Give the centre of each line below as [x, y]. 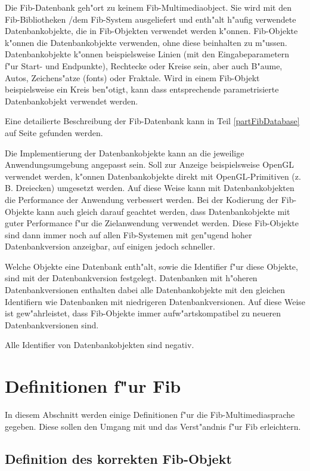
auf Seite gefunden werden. [54, 132]
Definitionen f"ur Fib [93, 386]
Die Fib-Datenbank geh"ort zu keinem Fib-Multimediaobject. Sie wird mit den [148, 7]
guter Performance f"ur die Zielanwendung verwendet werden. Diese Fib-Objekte [152, 223]
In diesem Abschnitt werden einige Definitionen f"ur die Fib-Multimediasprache [150, 415]
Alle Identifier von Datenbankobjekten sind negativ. [100, 345]
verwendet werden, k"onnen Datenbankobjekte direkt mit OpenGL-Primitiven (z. [153, 176]
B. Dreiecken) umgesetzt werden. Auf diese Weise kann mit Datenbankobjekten [150, 188]
